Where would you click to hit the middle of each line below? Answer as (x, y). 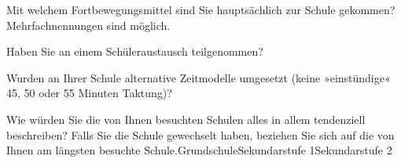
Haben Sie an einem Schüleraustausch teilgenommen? (135, 51)
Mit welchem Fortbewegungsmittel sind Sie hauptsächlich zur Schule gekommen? (201, 9)
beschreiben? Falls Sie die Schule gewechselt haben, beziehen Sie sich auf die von (200, 134)
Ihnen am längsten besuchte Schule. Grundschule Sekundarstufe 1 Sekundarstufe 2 (199, 150)
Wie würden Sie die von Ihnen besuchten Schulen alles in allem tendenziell (186, 119)
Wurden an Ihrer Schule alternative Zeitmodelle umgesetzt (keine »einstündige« (199, 77)
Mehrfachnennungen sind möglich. (88, 25)
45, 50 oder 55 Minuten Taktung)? (89, 93)
